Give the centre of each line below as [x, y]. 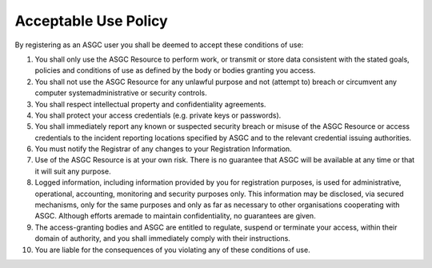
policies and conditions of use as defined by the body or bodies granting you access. [175, 70]
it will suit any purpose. [73, 171]
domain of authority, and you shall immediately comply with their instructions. [163, 238]
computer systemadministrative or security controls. [121, 93]
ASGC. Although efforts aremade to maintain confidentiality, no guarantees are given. [175, 216]
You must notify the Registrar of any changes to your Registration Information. [163, 149]
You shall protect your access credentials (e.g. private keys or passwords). [158, 115]
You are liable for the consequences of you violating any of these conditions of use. [173, 250]
